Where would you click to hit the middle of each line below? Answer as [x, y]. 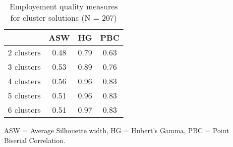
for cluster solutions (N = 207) [64, 18]
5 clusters [24, 95]
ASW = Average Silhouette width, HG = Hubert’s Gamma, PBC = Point [117, 130]
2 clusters [24, 52]
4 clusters [24, 81]
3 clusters [24, 67]
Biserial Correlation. [35, 140]
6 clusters [24, 110]
